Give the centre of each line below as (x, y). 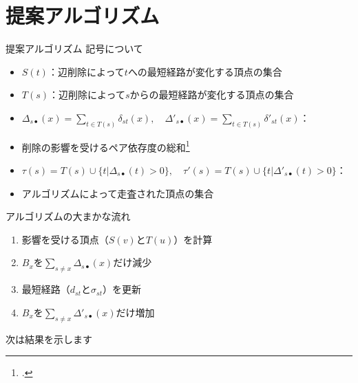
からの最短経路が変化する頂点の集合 (212, 95)
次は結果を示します (49, 339)
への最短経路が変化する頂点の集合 (205, 71)
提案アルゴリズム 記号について (74, 48)
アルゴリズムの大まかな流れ (68, 216)
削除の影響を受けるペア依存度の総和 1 (106, 146)
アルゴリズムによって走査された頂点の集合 (118, 193)
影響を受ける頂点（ (65, 239)
